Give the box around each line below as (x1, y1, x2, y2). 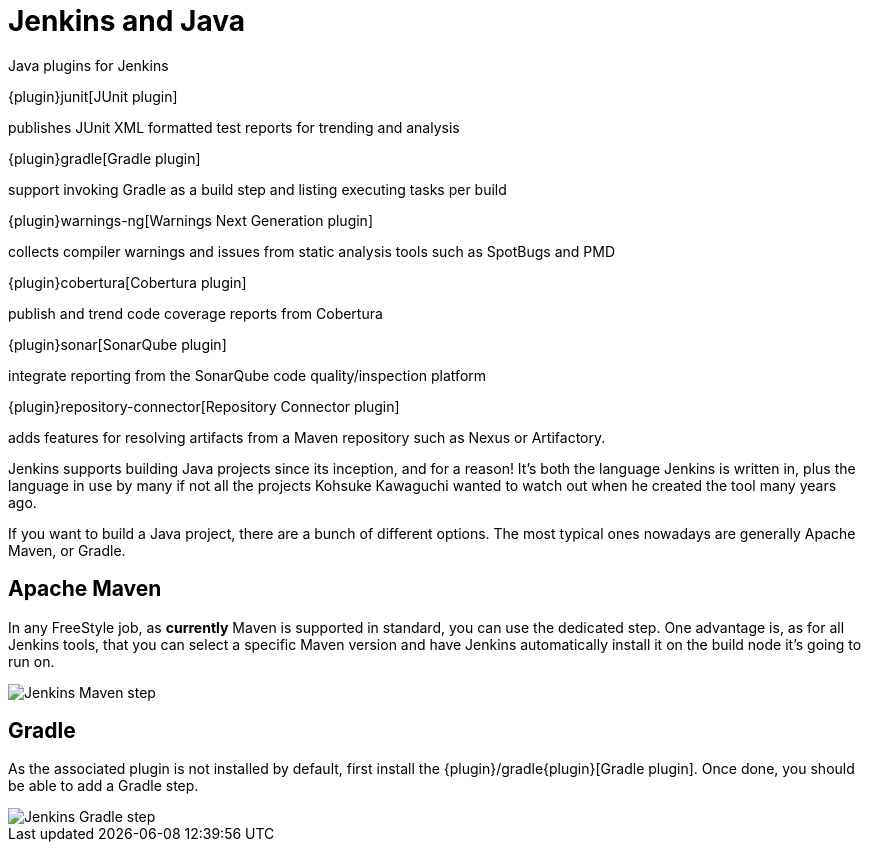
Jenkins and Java (8, 4, 245, 38)
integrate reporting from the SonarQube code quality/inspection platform (8, 366, 487, 384)
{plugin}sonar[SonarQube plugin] (8, 335, 227, 353)
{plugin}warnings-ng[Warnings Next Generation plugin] (8, 211, 373, 229)
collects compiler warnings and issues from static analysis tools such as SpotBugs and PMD (8, 242, 616, 260)
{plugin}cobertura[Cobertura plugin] (8, 273, 247, 291)
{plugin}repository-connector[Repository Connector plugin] (8, 397, 400, 415)
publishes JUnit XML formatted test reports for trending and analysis (8, 118, 460, 136)
